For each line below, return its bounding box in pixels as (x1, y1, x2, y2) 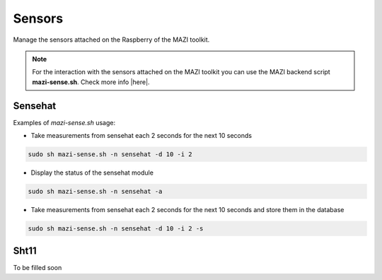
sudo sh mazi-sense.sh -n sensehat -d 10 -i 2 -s (28, 224, 204, 233)
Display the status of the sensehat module (30, 168, 154, 177)
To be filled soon (13, 264, 62, 272)
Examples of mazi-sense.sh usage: (13, 118, 116, 127)
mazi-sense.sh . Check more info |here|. (32, 78, 150, 86)
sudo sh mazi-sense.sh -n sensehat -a (28, 187, 163, 195)
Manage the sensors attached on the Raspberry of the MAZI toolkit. (13, 35, 210, 44)
